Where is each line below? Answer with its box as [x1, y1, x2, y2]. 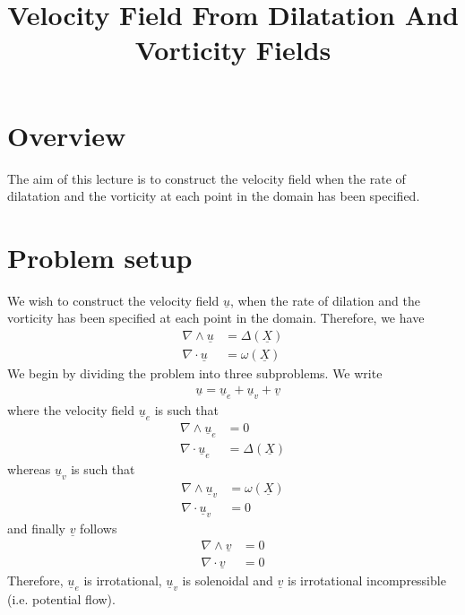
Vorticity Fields [134, 31, 332, 68]
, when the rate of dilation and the [229, 290, 420, 309]
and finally [7, 518, 65, 537]
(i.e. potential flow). [7, 590, 116, 609]
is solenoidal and [182, 571, 273, 590]
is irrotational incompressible [287, 571, 446, 590]
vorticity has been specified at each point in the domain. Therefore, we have [7, 308, 425, 327]
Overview [7, 117, 126, 153]
